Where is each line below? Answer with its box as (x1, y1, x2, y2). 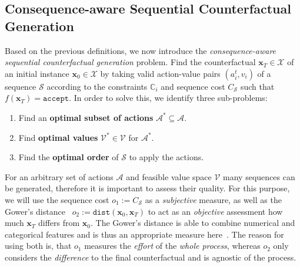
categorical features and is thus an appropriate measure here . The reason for (5, 228, 284, 240)
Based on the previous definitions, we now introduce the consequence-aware (5, 44, 276, 56)
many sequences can (223, 170, 295, 182)
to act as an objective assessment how (148, 205, 283, 217)
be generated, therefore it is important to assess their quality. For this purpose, (5, 182, 290, 194)
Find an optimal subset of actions (18, 111, 154, 123)
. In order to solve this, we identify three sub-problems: (69, 92, 268, 104)
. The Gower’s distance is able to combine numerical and (91, 217, 295, 229)
